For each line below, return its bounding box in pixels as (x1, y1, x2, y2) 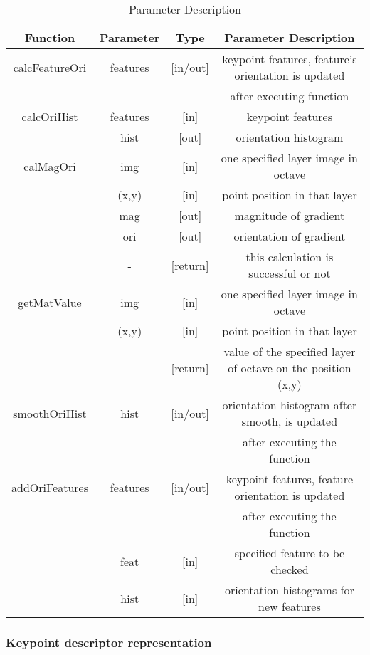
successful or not (248, 265, 331, 281)
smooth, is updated (241, 413, 338, 429)
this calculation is (245, 248, 334, 265)
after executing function (230, 88, 349, 104)
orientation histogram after (222, 397, 357, 413)
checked (270, 561, 309, 577)
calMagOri (23, 157, 76, 174)
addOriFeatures (11, 478, 88, 496)
